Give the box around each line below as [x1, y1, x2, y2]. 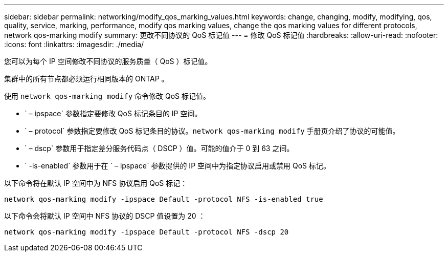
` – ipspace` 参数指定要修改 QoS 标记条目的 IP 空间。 [25, 109, 202, 118]
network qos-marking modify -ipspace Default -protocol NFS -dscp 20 [4, 228, 289, 236]
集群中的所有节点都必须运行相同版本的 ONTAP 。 [4, 74, 169, 83]
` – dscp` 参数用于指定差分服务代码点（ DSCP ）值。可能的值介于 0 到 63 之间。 [25, 144, 294, 153]
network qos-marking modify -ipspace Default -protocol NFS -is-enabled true [4, 195, 323, 203]
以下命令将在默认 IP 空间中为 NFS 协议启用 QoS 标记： [4, 179, 188, 187]
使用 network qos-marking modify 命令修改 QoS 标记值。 [4, 92, 210, 100]
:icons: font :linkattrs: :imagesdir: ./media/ [4, 40, 144, 49]
